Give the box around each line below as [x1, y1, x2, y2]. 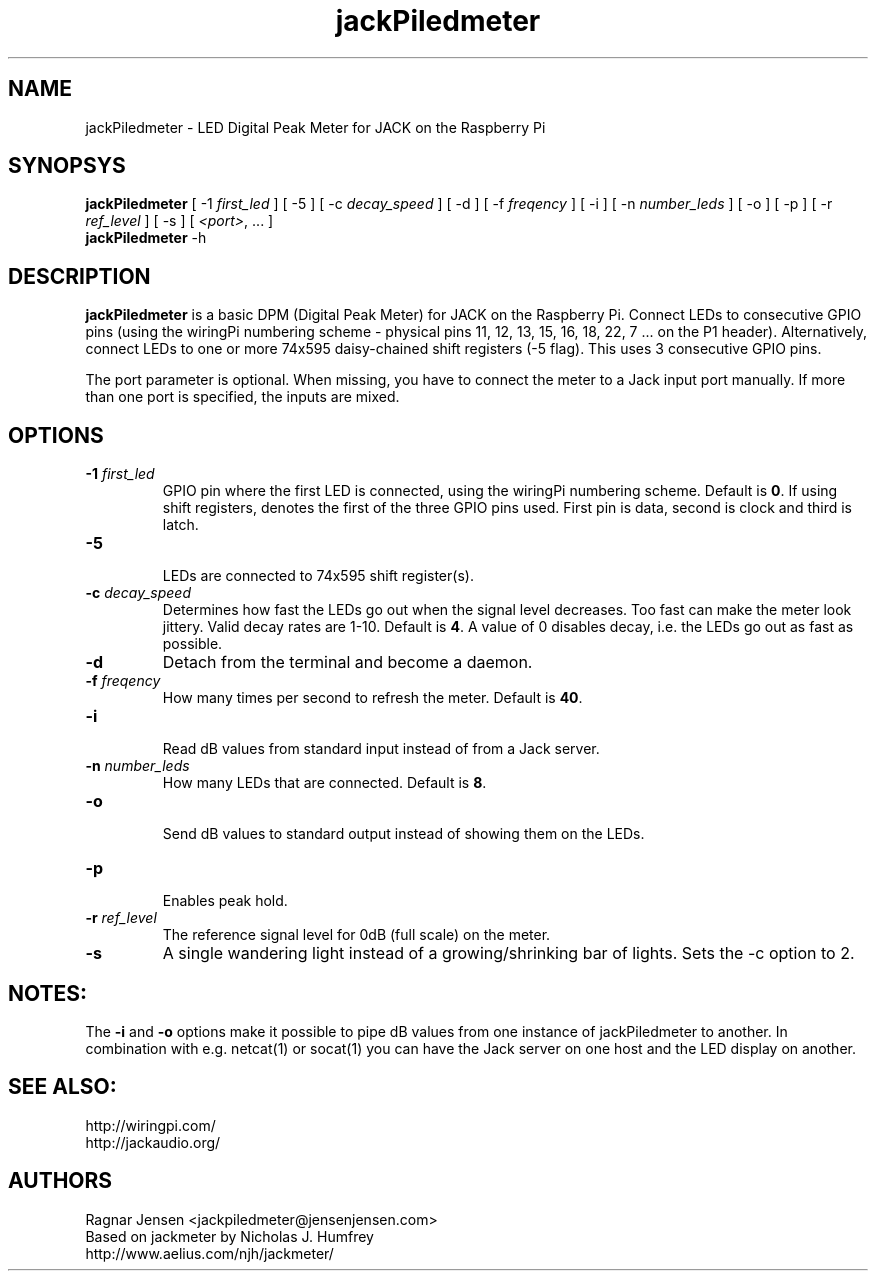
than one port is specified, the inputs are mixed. [85, 388, 400, 406]
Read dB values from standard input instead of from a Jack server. [162, 740, 600, 758]
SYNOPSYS [8, 153, 126, 179]
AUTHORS [8, 1168, 113, 1194]
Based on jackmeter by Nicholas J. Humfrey [85, 1227, 374, 1245]
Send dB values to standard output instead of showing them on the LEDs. [162, 825, 645, 843]
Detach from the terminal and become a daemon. [162, 652, 533, 673]
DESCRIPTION [8, 263, 151, 289]
